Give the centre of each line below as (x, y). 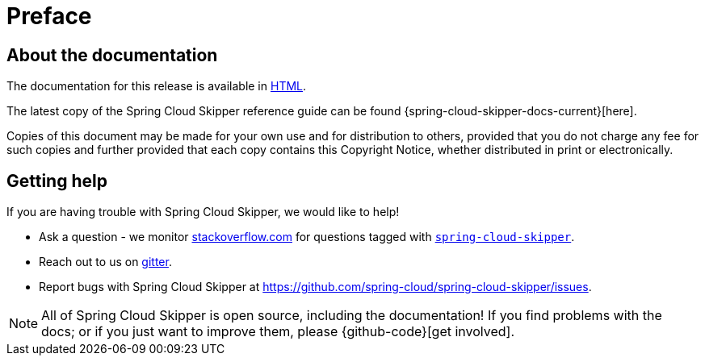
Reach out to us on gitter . (105, 262)
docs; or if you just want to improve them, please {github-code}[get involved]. (278, 332)
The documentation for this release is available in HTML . (157, 86)
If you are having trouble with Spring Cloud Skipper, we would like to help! (203, 212)
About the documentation (112, 55)
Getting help (57, 181)
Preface (49, 16)
